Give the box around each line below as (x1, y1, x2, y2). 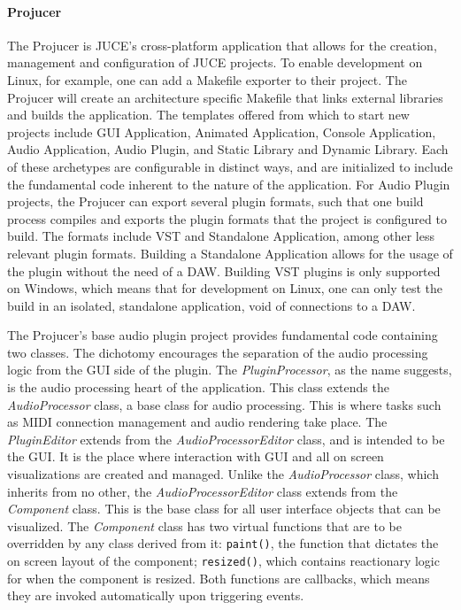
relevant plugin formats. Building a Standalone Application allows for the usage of (7, 243, 453, 262)
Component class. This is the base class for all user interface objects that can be (7, 499, 441, 518)
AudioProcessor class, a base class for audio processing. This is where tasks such (7, 395, 442, 413)
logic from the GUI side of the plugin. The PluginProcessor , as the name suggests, (7, 360, 452, 379)
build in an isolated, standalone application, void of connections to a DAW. (7, 296, 416, 314)
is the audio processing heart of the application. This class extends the (7, 378, 389, 397)
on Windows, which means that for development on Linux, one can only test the (7, 279, 443, 297)
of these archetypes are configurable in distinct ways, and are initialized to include (7, 157, 453, 175)
